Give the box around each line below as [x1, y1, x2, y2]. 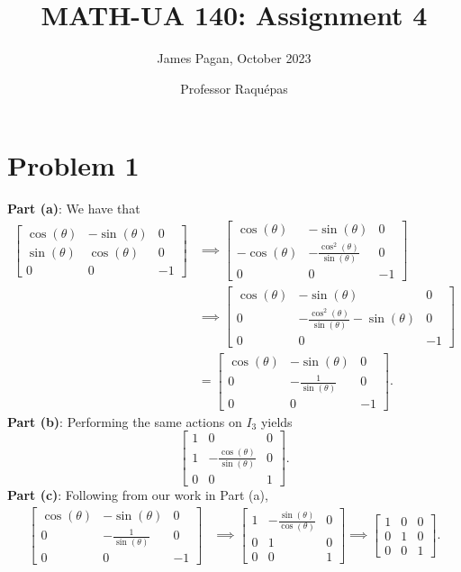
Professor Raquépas [180, 78, 288, 97]
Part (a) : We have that [7, 199, 140, 218]
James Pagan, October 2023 [157, 49, 312, 68]
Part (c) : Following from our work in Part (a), [7, 486, 268, 504]
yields [260, 412, 293, 431]
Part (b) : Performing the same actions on [7, 412, 242, 431]
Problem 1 [7, 147, 140, 184]
